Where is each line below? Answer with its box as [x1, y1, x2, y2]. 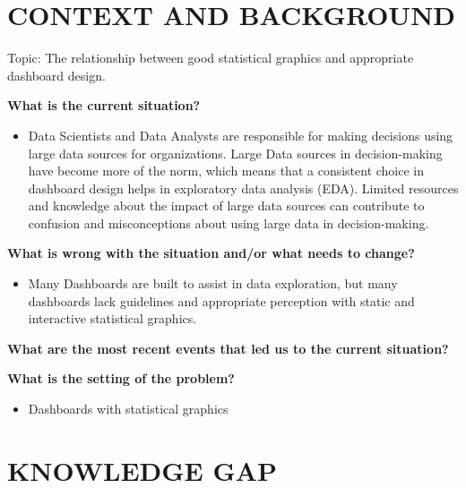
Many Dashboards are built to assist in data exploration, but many [28, 274, 398, 293]
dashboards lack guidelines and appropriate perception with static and [28, 291, 415, 310]
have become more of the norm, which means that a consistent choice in [28, 161, 425, 180]
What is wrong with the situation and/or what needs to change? [7, 244, 415, 262]
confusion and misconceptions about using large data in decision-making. [28, 213, 429, 232]
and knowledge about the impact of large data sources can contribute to [28, 196, 425, 215]
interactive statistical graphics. [28, 309, 197, 328]
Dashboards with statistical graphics [28, 399, 229, 418]
